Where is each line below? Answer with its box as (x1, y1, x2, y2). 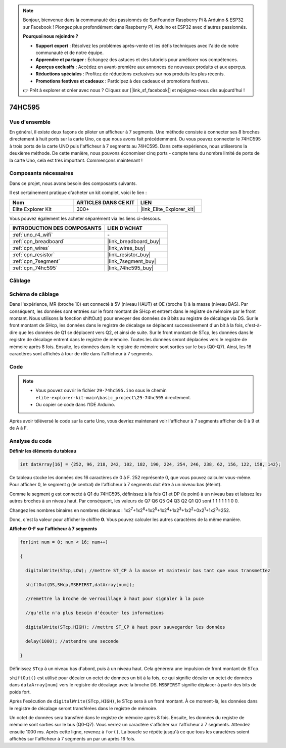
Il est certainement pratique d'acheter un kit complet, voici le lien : (9, 190, 147, 196)
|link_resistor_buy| (107, 251, 151, 258)
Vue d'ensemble (9, 118, 51, 125)
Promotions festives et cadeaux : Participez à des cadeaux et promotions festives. (35, 78, 209, 84)
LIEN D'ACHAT (107, 224, 142, 231)
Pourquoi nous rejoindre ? (23, 33, 78, 39)
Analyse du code (9, 437, 52, 444)
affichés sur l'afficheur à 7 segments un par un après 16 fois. (9, 736, 136, 742)
